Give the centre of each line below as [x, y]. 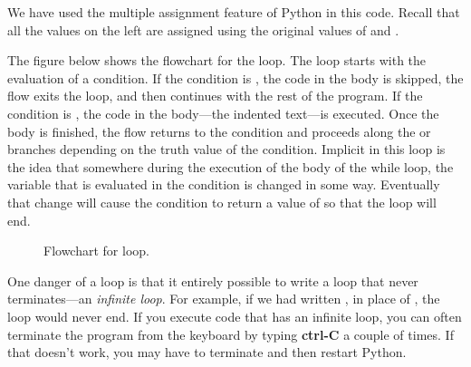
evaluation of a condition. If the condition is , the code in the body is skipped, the [235, 77]
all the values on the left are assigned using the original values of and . [203, 29]
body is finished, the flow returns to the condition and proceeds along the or [219, 131]
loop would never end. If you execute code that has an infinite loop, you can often [235, 316]
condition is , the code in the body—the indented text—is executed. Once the [223, 113]
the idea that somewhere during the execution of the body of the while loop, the [231, 166]
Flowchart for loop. [96, 251]
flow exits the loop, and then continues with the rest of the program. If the [215, 96]
